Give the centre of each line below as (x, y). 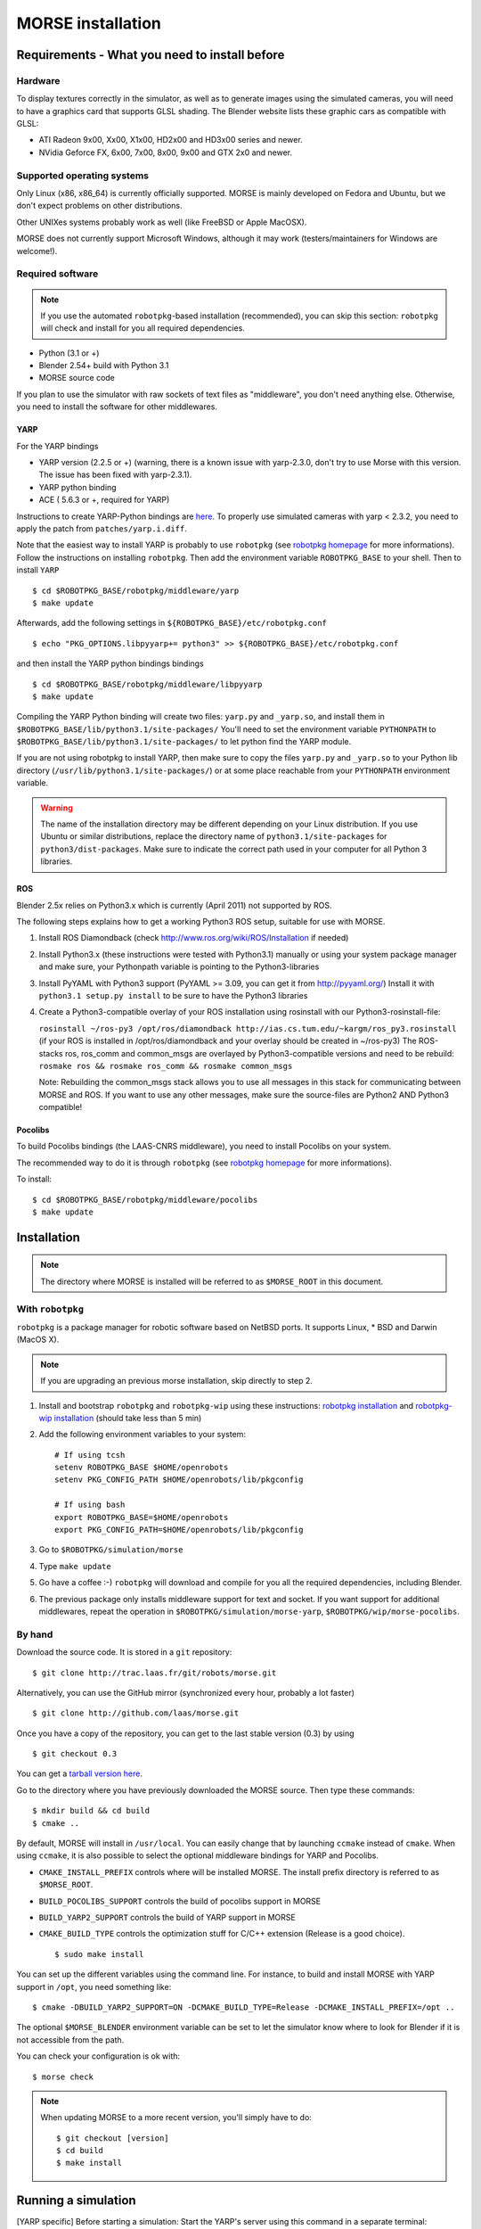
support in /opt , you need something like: (94, 1986)
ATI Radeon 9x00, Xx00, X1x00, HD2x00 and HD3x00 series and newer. (171, 140)
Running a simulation (77, 2201)
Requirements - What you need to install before (151, 55)
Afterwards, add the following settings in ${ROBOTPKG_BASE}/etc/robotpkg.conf (171, 623)
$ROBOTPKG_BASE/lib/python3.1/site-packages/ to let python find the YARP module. (184, 742)
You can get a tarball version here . (79, 1773)
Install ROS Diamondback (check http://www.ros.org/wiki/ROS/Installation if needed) (194, 938)
